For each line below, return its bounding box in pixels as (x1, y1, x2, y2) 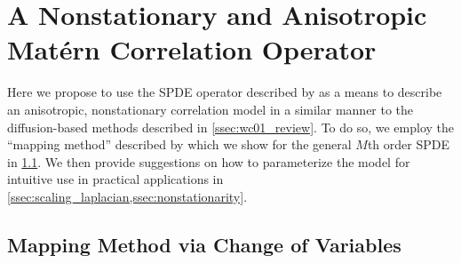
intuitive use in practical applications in (7, 170, 224, 188)
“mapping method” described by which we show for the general (7, 135, 352, 154)
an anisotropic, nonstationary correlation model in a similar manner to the (7, 100, 414, 118)
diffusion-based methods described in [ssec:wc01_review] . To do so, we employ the (7, 117, 455, 136)
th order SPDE (367, 135, 449, 154)
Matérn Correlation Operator (7, 31, 377, 68)
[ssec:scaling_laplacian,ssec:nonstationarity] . (7, 187, 248, 205)
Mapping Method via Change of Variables (7, 230, 401, 258)
